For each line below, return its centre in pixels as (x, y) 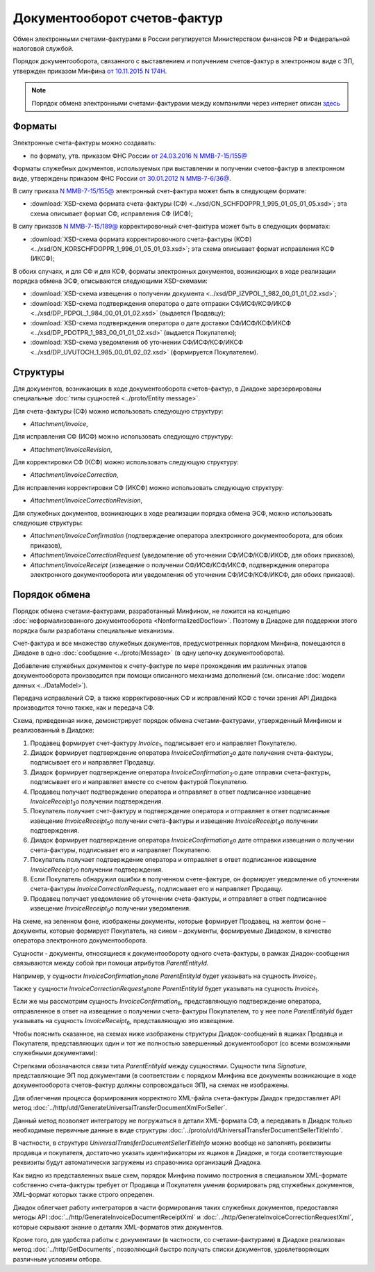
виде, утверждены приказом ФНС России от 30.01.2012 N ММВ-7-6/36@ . (122, 178)
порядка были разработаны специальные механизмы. (94, 630)
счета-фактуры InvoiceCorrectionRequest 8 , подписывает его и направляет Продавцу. (157, 890)
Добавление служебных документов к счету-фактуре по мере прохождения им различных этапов (160, 666)
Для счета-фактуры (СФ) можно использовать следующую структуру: (118, 411)
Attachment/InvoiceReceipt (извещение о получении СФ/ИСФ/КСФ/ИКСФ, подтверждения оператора (180, 565)
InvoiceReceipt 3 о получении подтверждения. (97, 802)
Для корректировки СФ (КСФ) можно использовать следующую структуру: (126, 462)
